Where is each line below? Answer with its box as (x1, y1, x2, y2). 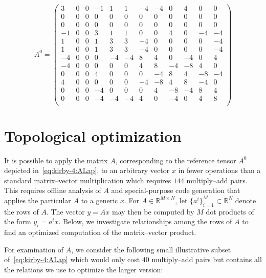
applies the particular (4, 195, 71, 205)
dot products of (206, 206, 254, 217)
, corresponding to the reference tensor (115, 155, 236, 165)
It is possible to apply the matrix (4, 155, 108, 165)
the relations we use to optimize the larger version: (4, 264, 163, 274)
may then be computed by (112, 206, 194, 217)
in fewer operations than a (178, 165, 261, 176)
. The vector (46, 206, 85, 217)
